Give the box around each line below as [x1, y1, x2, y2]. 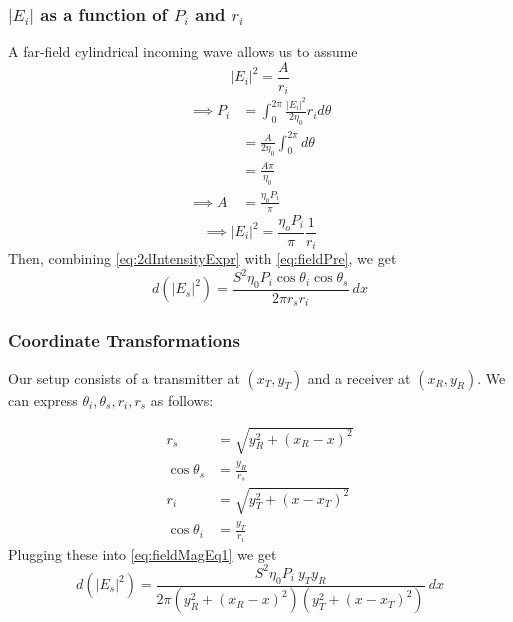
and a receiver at [307, 367, 411, 388]
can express [8, 389, 78, 410]
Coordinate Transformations [8, 328, 240, 353]
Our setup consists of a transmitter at [8, 367, 240, 388]
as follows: [150, 389, 214, 410]
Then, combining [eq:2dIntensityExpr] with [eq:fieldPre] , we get [8, 248, 397, 269]
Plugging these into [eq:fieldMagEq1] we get [8, 543, 277, 564]
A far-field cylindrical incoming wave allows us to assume [8, 41, 358, 62]
